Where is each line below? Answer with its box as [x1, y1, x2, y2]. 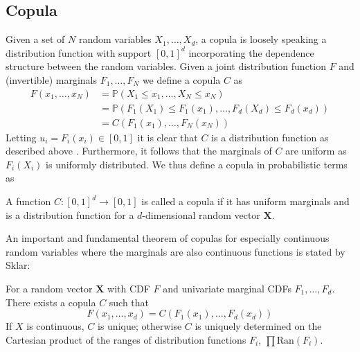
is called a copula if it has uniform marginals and [141, 194, 350, 209]
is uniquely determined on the [195, 319, 322, 333]
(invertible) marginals [6, 72, 98, 87]
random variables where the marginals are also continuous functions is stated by [6, 244, 345, 258]
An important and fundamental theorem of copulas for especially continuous [6, 231, 330, 245]
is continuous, [26, 319, 84, 333]
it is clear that [137, 130, 198, 144]
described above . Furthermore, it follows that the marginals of [6, 143, 272, 158]
